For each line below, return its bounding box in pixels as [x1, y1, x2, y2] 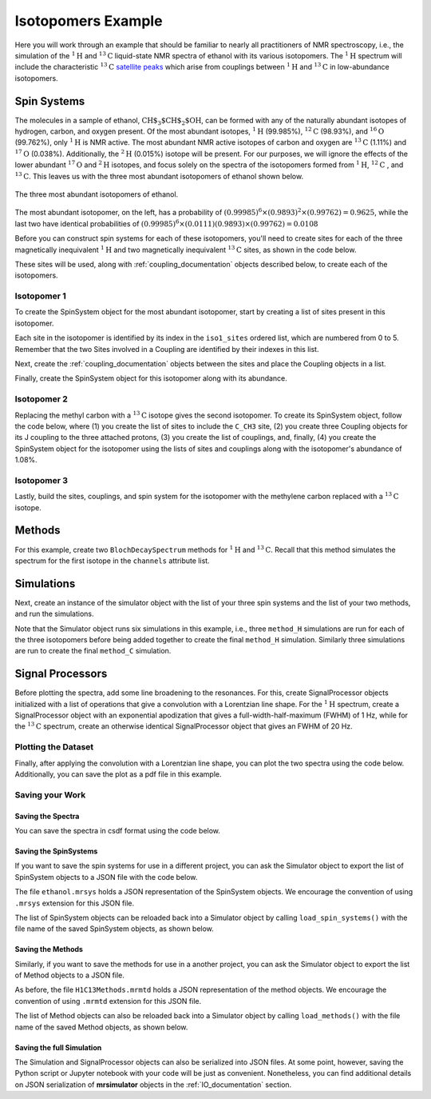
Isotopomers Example [14, 12, 163, 30]
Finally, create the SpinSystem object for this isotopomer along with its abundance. [14, 374, 287, 383]
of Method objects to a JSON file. [14, 970, 125, 980]
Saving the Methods [14, 945, 84, 954]
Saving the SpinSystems [14, 846, 98, 856]
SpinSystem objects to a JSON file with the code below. [14, 872, 198, 881]
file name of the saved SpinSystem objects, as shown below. [14, 924, 215, 933]
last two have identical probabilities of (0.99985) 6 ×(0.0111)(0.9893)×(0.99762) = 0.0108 [14, 218, 318, 228]
